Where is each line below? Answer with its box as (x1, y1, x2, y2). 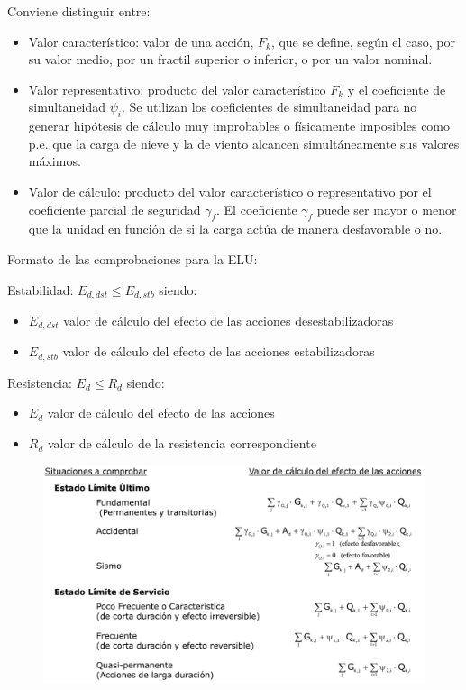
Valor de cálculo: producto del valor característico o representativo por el (28, 181, 432, 200)
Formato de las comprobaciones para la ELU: (7, 249, 258, 268)
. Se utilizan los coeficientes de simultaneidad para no (122, 97, 417, 116)
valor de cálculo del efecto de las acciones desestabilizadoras (63, 310, 394, 329)
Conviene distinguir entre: (7, 2, 151, 20)
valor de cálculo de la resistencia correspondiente (47, 434, 316, 453)
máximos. (28, 152, 81, 170)
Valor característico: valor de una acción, (28, 32, 254, 51)
